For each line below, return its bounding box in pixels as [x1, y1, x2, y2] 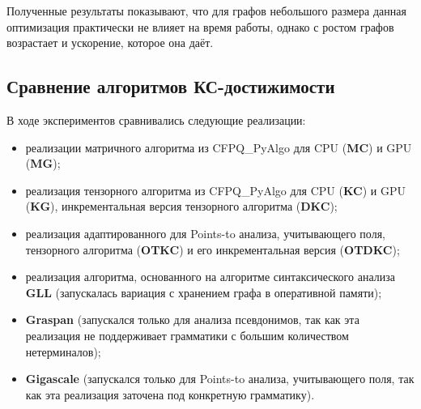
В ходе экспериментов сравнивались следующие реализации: [6, 111, 306, 128]
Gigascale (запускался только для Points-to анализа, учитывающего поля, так [25, 370, 415, 387]
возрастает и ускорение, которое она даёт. [6, 34, 214, 51]
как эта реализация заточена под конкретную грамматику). [25, 386, 315, 403]
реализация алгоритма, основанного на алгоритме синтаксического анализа [25, 268, 395, 285]
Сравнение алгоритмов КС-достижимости [6, 74, 335, 99]
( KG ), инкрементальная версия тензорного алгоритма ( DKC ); [25, 198, 338, 215]
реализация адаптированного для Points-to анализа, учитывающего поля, [25, 224, 385, 241]
